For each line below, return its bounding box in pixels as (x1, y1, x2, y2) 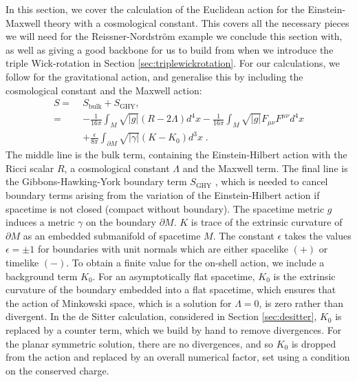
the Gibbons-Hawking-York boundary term (6, 174, 187, 189)
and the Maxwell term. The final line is (182, 160, 348, 175)
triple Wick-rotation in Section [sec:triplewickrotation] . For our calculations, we (6, 56, 340, 70)
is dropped (291, 336, 336, 350)
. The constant (213, 228, 274, 242)
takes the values (284, 228, 351, 242)
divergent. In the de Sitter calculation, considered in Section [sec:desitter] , (6, 309, 317, 323)
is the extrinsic (273, 268, 336, 283)
